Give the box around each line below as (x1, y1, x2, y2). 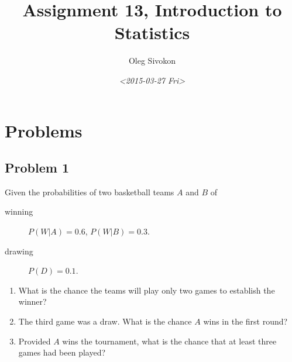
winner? (18, 295, 47, 308)
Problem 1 (5, 158, 69, 177)
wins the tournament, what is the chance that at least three (62, 335, 277, 347)
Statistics (114, 20, 190, 44)
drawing (5, 244, 33, 257)
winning (5, 205, 33, 218)
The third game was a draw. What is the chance (18, 315, 192, 327)
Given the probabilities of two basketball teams (5, 185, 174, 198)
